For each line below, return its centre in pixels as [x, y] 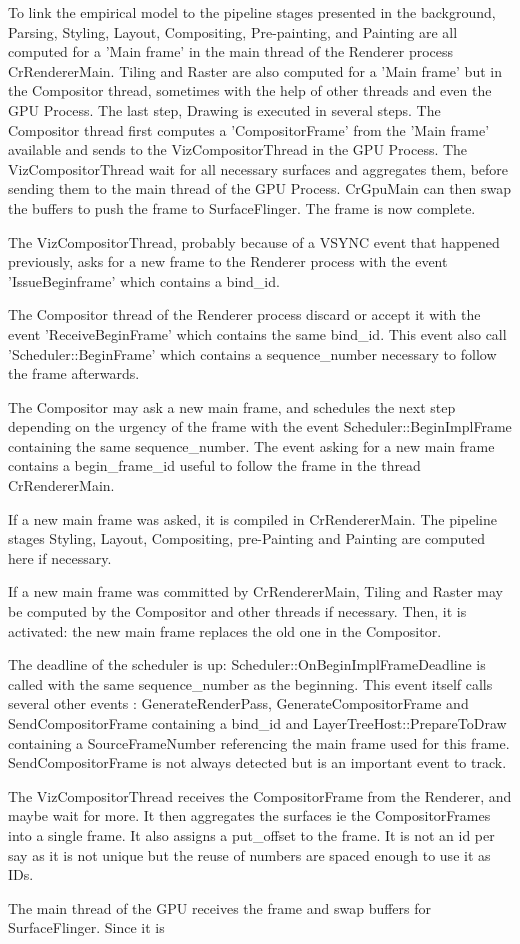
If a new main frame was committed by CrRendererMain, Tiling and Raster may [255, 591]
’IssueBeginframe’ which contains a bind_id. [144, 280]
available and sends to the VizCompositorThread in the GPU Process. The [238, 149]
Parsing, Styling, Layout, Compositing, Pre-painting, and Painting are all [233, 31]
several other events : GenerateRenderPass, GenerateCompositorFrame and [238, 703]
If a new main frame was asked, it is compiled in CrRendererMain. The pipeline [253, 518]
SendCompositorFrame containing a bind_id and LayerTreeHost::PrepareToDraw [257, 723]
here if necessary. [60, 557]
